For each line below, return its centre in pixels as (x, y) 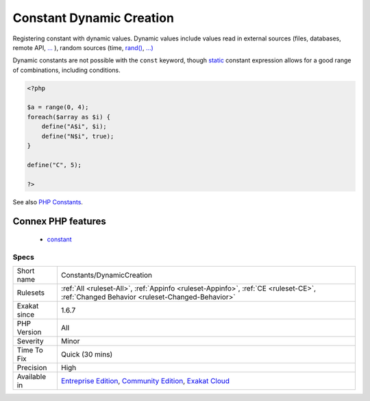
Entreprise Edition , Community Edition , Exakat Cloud (145, 381)
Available (32, 377)
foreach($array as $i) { (69, 117)
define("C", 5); (54, 165)
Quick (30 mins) (87, 354)
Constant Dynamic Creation (94, 18)
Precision (32, 368)
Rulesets (30, 293)
